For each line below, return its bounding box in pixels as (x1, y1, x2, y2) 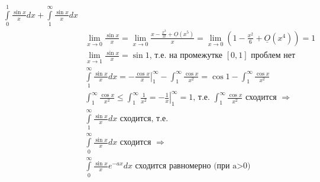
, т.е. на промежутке (149, 51, 223, 60)
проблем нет (251, 51, 296, 60)
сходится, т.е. (119, 115, 169, 123)
